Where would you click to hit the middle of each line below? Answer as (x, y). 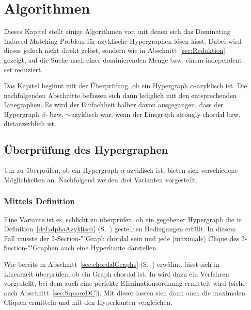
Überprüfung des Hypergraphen (86, 150)
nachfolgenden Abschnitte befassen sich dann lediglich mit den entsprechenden (120, 95)
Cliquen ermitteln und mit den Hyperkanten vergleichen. (88, 302)
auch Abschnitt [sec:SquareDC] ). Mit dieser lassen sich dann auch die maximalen (125, 292)
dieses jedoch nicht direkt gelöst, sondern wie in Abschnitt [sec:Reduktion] (115, 50)
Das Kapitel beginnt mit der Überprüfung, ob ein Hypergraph (96, 86)
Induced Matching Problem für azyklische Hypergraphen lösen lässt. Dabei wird (123, 41)
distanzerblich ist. (30, 123)
